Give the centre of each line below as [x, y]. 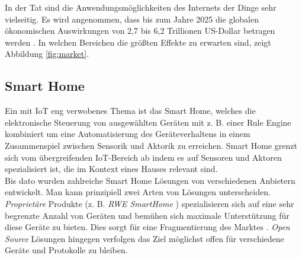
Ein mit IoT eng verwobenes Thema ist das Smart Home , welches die [130, 111]
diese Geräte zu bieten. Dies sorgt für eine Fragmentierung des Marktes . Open [147, 227]
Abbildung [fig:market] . [47, 54]
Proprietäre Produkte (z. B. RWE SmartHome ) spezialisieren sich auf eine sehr [150, 203]
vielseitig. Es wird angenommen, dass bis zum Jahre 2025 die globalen [132, 19]
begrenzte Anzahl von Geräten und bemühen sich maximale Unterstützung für [147, 215]
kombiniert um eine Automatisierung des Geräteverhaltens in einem [128, 134]
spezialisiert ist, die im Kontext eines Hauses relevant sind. [111, 169]
